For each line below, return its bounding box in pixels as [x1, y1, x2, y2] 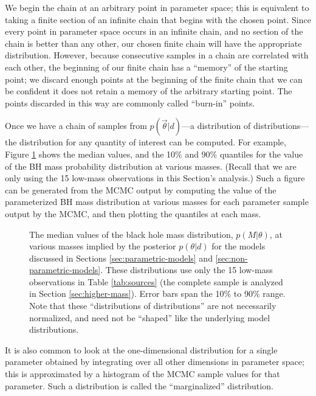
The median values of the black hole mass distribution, [29, 228, 233, 240]
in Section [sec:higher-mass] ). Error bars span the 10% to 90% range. [29, 287, 286, 300]
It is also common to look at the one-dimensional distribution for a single [5, 343, 278, 356]
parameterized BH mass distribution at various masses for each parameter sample [5, 195, 309, 208]
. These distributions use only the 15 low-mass [100, 263, 273, 276]
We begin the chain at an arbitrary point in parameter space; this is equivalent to [5, 1, 309, 13]
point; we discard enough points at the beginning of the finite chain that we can [5, 72, 303, 85]
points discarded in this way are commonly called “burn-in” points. [5, 96, 255, 109]
